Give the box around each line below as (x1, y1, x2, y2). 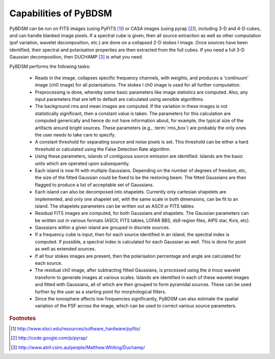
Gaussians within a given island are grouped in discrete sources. (35, 225, 170, 231)
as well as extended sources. (35, 246, 96, 252)
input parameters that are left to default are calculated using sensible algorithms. (35, 96, 205, 102)
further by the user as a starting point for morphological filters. (35, 288, 167, 295)
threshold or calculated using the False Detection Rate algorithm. (35, 146, 171, 152)
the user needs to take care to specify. (35, 132, 116, 138)
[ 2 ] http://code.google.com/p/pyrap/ (11, 335, 88, 341)
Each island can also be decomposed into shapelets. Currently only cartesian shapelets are (35, 189, 227, 195)
